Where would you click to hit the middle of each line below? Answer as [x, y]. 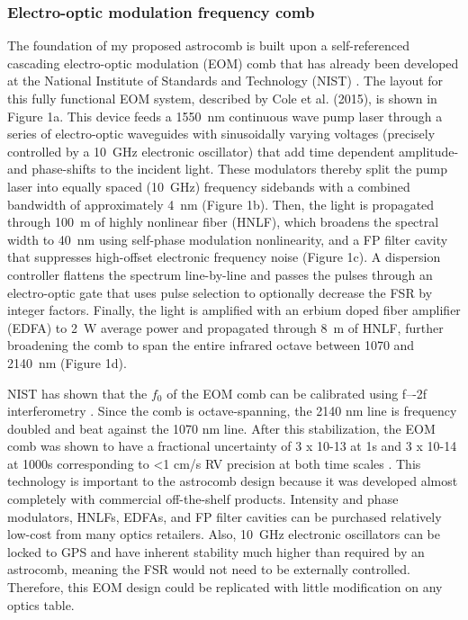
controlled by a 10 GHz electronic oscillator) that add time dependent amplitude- [233, 151]
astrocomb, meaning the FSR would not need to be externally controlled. [209, 569]
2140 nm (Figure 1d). [67, 362]
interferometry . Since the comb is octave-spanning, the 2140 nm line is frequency [232, 411]
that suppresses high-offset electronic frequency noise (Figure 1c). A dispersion [224, 257]
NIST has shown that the [77, 393]
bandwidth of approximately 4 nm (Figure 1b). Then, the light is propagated [221, 204]
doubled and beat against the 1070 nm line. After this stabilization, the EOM [221, 428]
